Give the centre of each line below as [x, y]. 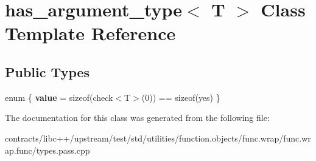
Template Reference [90, 33]
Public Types [47, 71]
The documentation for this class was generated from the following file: [137, 118]
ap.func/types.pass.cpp [47, 150]
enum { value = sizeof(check [59, 97]
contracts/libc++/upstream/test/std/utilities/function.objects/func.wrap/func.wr [158, 138]
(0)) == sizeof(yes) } [181, 97]
